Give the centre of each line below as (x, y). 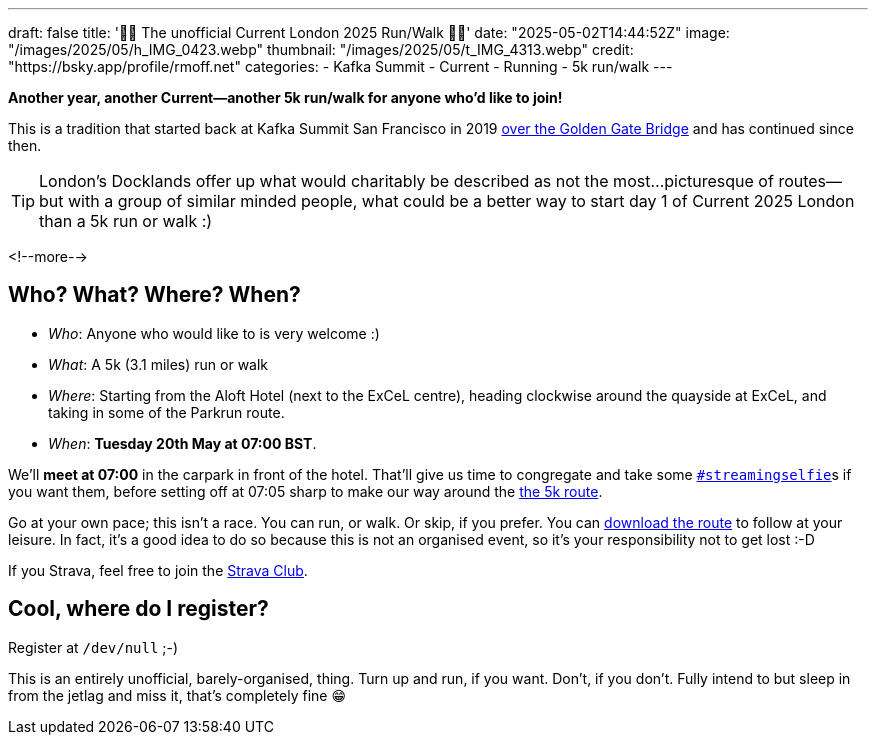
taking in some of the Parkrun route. (166, 412)
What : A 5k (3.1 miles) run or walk (158, 364)
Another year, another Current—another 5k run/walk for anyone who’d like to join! (285, 97)
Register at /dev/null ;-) (93, 647)
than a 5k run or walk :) (126, 221)
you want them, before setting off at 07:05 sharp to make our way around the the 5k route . (305, 491)
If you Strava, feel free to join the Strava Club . (158, 570)
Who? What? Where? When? (154, 295)
